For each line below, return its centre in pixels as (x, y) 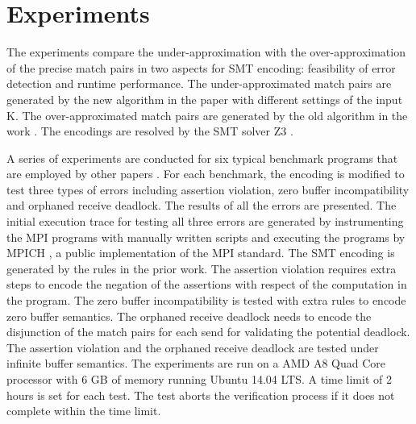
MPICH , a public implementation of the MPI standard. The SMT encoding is (201, 253)
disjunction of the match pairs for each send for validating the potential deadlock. (208, 332)
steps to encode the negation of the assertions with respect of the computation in (207, 284)
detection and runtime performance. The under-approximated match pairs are (199, 83)
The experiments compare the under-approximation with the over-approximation (206, 52)
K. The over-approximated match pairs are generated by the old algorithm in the (207, 115)
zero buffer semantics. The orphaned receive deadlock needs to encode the (189, 316)
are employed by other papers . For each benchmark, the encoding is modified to (206, 174)
